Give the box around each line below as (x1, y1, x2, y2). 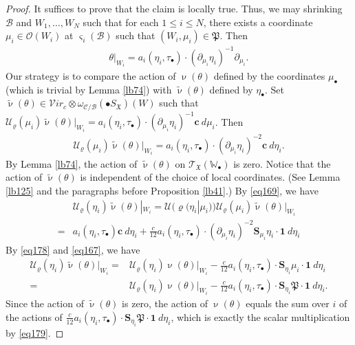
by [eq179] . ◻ (6, 326, 64, 340)
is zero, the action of (122, 296, 208, 311)
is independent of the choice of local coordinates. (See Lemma (80, 170, 341, 184)
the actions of (6, 309, 63, 324)
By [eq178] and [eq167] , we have (6, 242, 140, 256)
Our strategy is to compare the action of (6, 68, 176, 82)
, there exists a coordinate (203, 14, 313, 29)
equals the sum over (246, 296, 330, 311)
